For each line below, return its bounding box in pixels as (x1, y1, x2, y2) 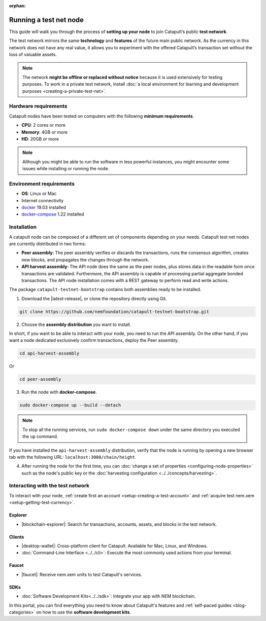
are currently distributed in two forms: (9, 241, 86, 247)
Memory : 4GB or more (21, 129, 68, 135)
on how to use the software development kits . (36, 609, 132, 615)
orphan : (9, 3, 26, 8)
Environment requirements (9, 180, 75, 187)
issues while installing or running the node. (22, 166, 109, 172)
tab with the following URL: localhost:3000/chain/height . (9, 454, 136, 460)
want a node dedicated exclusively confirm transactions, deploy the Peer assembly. (9, 337, 179, 343)
